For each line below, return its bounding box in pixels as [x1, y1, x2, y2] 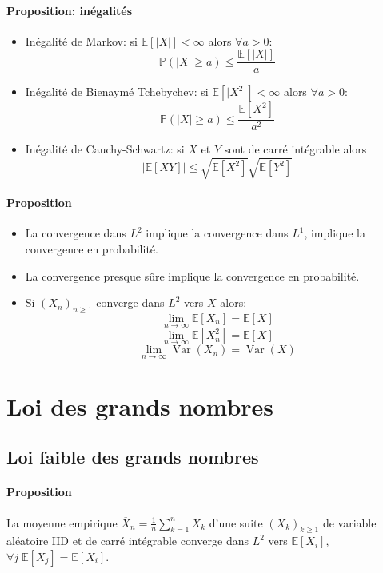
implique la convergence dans [146, 225, 289, 241]
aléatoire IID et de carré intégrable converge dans [6, 532, 249, 549]
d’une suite [209, 514, 263, 531]
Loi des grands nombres [6, 389, 274, 422]
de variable [322, 514, 377, 531]
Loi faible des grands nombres [6, 444, 259, 469]
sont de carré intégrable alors [224, 141, 367, 157]
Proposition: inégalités [6, 2, 133, 18]
